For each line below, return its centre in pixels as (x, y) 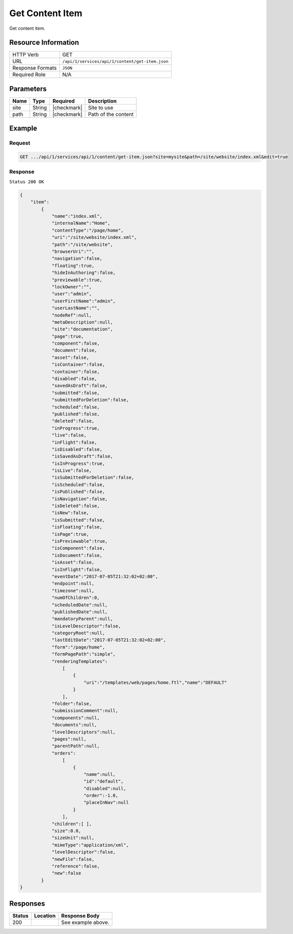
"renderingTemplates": (80, 661)
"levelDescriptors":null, (84, 732)
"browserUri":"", (73, 251)
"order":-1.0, (101, 796)
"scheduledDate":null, (80, 605)
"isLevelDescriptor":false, (86, 626)
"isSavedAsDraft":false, (82, 456)
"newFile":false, (73, 859)
